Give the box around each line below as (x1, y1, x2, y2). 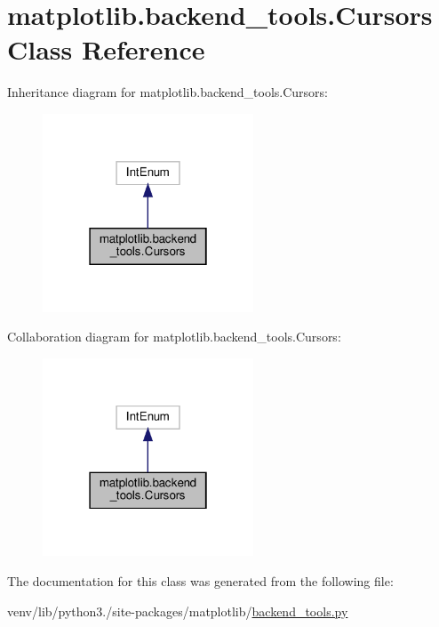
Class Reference (7, 31, 205, 68)
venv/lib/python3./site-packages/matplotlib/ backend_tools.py (7, 601, 348, 620)
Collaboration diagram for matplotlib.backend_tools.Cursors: (7, 327, 341, 346)
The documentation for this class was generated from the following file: (7, 571, 394, 590)
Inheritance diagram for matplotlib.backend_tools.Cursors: (7, 83, 328, 101)
